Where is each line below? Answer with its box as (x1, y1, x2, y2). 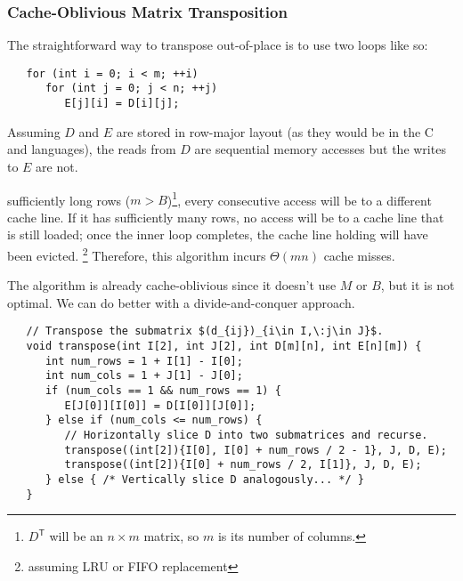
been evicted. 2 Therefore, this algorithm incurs (7, 244, 266, 264)
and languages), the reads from (7, 140, 176, 158)
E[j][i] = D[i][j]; (64, 97, 180, 110)
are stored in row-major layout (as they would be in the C (116, 122, 434, 141)
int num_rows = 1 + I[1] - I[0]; (45, 354, 243, 367)
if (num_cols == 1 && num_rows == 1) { (45, 384, 281, 398)
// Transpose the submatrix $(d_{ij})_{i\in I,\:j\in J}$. (26, 325, 384, 338)
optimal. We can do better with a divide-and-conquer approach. (7, 293, 355, 311)
